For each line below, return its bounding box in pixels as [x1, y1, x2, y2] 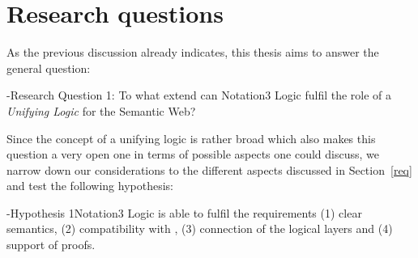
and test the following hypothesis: [6, 177, 173, 194]
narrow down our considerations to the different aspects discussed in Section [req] [6, 161, 412, 178]
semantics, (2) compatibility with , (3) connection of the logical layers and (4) [6, 220, 393, 237]
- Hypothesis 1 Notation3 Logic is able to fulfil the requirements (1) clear [6, 204, 362, 221]
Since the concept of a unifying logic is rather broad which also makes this [6, 129, 376, 146]
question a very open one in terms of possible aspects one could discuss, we [6, 146, 379, 163]
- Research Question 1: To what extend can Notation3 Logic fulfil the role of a [6, 87, 392, 104]
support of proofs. [6, 236, 96, 253]
